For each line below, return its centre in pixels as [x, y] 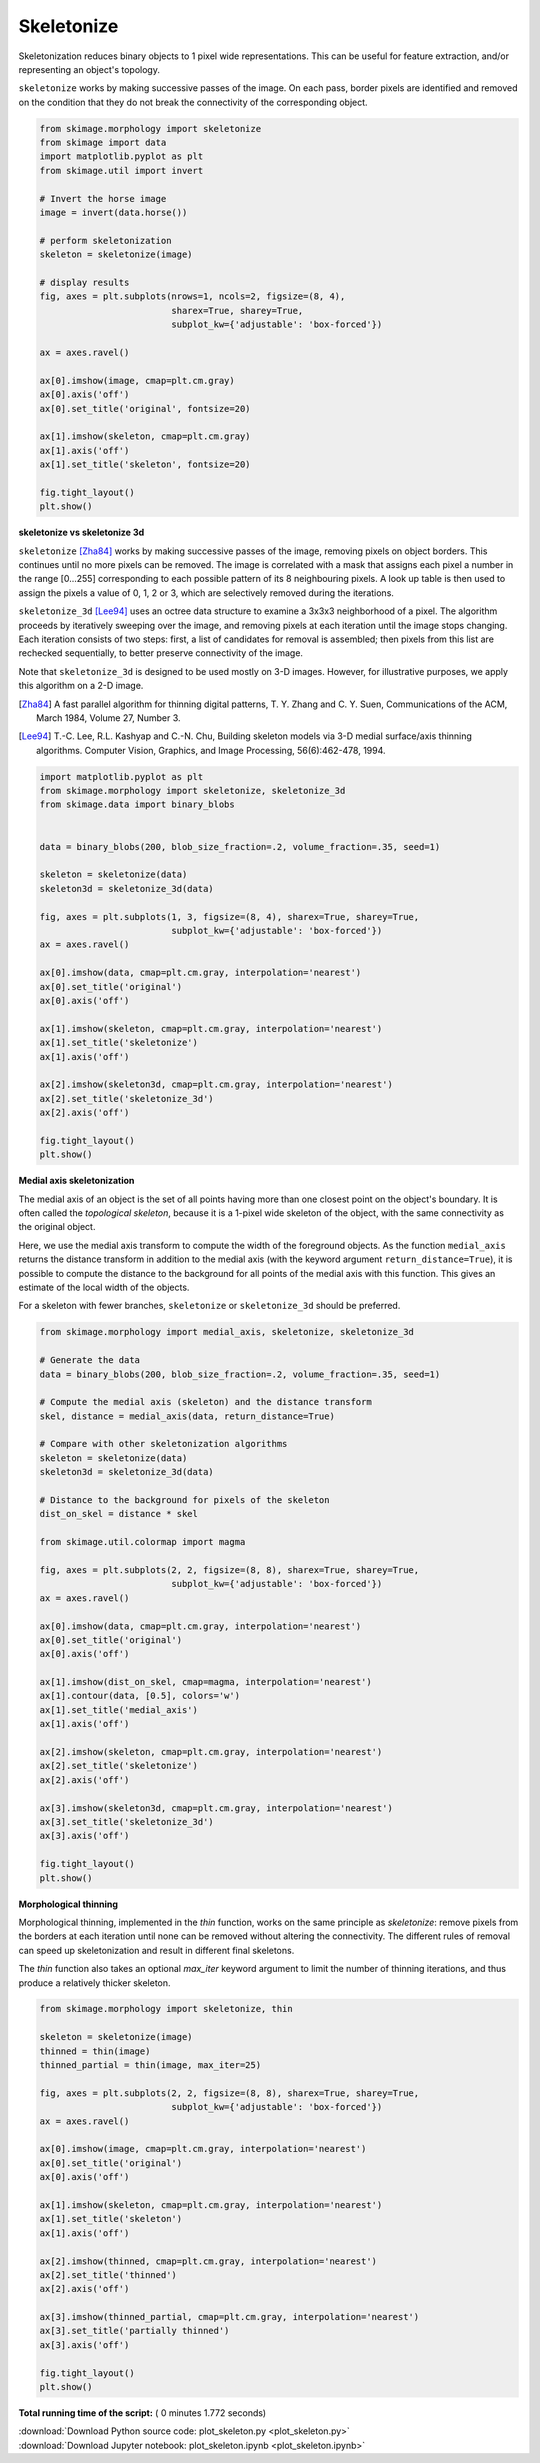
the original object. [57, 1227]
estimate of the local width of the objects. [104, 1287]
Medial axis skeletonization [76, 1181]
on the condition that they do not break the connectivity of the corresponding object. [193, 102]
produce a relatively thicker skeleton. [94, 1982]
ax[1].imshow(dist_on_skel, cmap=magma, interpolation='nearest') [205, 1682]
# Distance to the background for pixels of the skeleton [184, 1500]
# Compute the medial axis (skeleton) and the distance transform [205, 1402]
